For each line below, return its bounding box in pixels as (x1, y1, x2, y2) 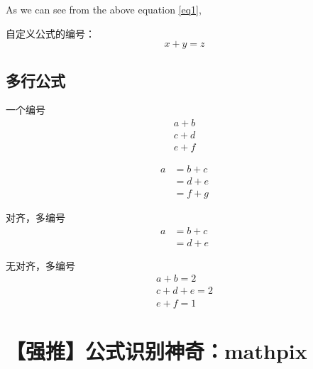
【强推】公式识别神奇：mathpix (6, 336, 307, 365)
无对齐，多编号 (6, 258, 75, 272)
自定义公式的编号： (6, 26, 95, 40)
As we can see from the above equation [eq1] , (6, 2, 202, 16)
